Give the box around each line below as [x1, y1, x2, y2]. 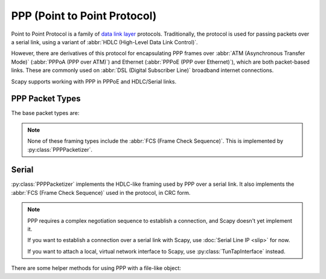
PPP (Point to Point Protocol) [11, 9, 157, 22]
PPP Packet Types [11, 94, 81, 104]
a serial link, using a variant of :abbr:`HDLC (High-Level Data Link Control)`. [11, 38, 199, 45]
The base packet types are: [11, 110, 80, 117]
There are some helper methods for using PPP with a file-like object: [11, 264, 181, 272]
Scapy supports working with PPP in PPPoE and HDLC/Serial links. [11, 77, 177, 85]
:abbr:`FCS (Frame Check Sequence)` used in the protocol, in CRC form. [11, 189, 191, 196]
